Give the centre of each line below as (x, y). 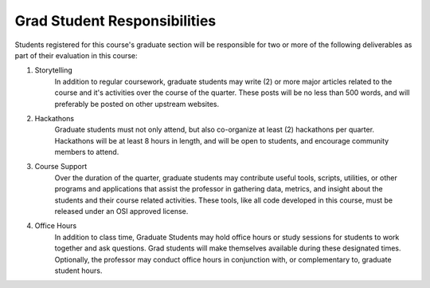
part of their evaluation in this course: (76, 55)
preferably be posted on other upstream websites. (137, 104)
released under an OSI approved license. (121, 211)
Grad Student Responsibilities (115, 21)
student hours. (78, 270)
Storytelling (54, 70)
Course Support (61, 167)
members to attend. (87, 152)
